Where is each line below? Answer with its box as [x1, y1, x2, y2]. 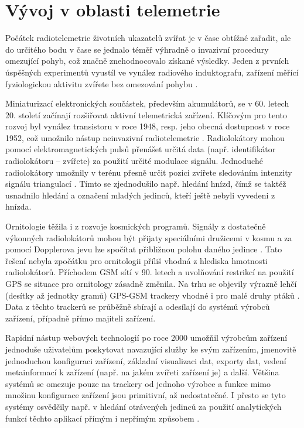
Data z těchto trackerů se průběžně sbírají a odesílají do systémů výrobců [5, 300, 270, 313]
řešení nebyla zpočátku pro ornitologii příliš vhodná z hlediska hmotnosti [5, 254, 268, 266]
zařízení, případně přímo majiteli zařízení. [5, 311, 156, 324]
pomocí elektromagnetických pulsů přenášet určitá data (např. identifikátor [5, 143, 276, 155]
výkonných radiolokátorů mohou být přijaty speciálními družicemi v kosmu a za [5, 231, 292, 244]
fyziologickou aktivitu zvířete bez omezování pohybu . [5, 77, 198, 90]
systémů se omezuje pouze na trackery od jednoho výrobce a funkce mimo [5, 377, 271, 389]
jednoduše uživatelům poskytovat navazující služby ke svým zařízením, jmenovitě [5, 343, 296, 355]
